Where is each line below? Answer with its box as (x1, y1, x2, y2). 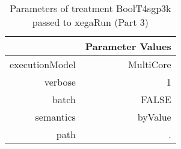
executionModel (10, 57, 76, 71)
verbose (44, 75, 76, 89)
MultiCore (128, 57, 171, 71)
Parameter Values (85, 39, 171, 53)
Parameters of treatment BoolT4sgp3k (10, 1, 171, 15)
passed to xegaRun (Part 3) (32, 15, 149, 29)
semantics (35, 110, 76, 124)
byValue (137, 110, 171, 124)
